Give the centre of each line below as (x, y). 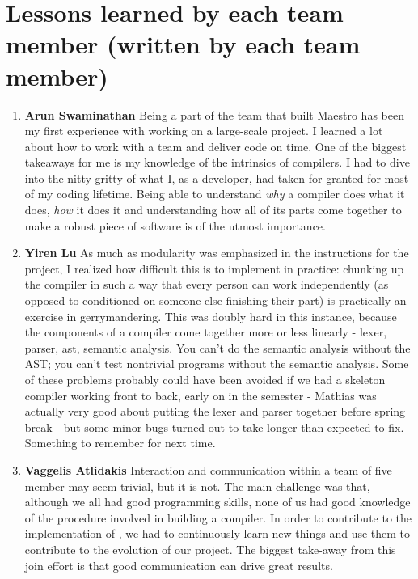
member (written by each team (183, 44)
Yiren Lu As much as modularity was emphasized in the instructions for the (217, 253)
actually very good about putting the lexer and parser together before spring (215, 411)
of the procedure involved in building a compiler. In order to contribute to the (218, 517)
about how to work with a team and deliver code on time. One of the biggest (215, 146)
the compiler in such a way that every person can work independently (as (207, 284)
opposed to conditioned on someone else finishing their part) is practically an (215, 300)
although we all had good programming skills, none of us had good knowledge (217, 502)
